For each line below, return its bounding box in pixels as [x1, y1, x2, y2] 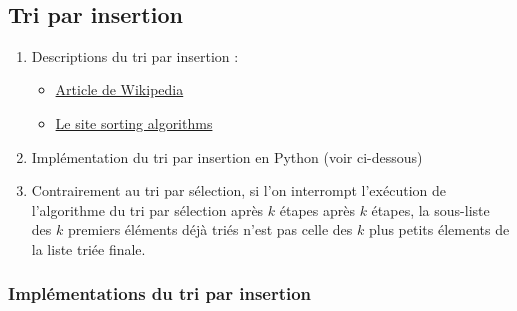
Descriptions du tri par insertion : [31, 45, 239, 66]
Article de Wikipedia [55, 79, 184, 100]
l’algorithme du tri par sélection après [31, 199, 264, 220]
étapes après [279, 199, 355, 220]
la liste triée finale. [31, 238, 146, 259]
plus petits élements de [368, 219, 510, 240]
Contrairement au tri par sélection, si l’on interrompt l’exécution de [31, 180, 446, 201]
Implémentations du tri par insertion [8, 281, 312, 306]
